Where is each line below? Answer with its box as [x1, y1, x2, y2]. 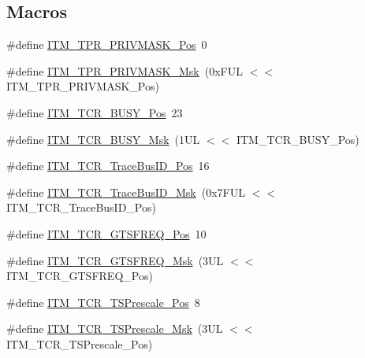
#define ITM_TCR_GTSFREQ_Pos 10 [6, 225, 207, 242]
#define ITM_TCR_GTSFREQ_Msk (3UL [6, 252, 224, 268]
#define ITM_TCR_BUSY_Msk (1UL [6, 131, 200, 147]
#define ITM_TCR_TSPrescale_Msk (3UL [6, 320, 223, 337]
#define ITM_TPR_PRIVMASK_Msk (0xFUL [6, 62, 243, 79]
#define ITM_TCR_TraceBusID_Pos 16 [6, 157, 210, 174]
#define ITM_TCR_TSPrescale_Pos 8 [6, 293, 200, 310]
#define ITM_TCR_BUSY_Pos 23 [6, 104, 183, 120]
